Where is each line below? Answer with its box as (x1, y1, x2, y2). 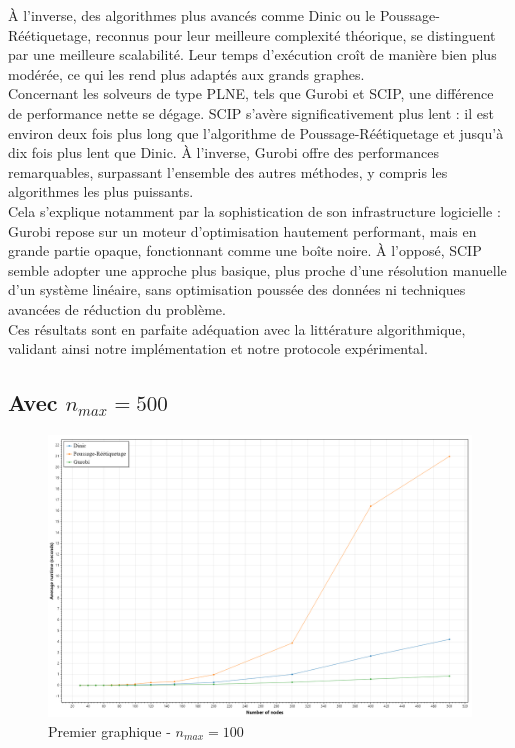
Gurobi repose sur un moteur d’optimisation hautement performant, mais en (8, 220, 477, 241)
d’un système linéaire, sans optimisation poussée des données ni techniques (8, 279, 466, 300)
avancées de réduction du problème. (8, 298, 226, 319)
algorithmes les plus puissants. (8, 181, 194, 202)
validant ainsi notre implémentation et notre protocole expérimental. (8, 338, 428, 359)
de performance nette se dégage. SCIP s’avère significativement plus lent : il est (8, 102, 494, 123)
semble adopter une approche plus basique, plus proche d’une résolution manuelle (8, 259, 507, 280)
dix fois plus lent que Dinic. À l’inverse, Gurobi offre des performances (8, 142, 439, 163)
